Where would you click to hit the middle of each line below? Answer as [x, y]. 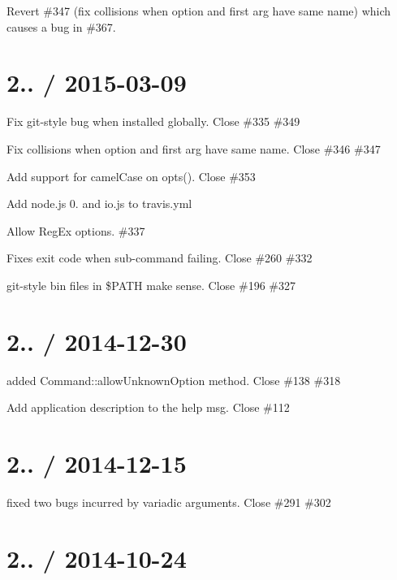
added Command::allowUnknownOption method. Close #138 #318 [174, 380]
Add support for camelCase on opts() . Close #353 [131, 176]
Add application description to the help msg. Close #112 [148, 407]
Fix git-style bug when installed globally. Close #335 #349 [153, 121]
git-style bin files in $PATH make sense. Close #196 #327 [151, 285]
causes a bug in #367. [61, 26]
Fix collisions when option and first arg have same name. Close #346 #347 [194, 148]
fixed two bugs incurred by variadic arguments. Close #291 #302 [169, 502]
